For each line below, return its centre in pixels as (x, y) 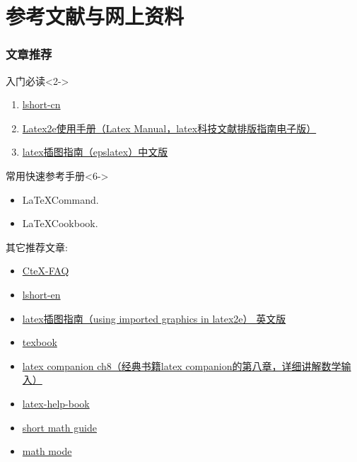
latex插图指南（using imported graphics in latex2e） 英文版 (154, 318)
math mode (47, 451)
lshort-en (41, 294)
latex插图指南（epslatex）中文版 (95, 152)
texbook (40, 342)
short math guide (59, 427)
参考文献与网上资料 (95, 16)
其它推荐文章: (37, 247)
